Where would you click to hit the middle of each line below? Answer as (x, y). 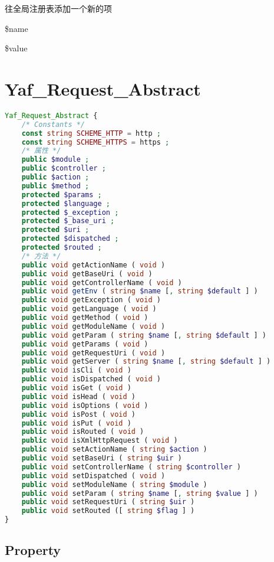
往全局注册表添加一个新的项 (58, 8)
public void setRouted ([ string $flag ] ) (108, 511)
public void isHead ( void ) (78, 396)
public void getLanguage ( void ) (89, 309)
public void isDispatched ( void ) (91, 379)
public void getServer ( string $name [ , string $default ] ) (146, 362)
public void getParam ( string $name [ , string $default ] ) (144, 335)
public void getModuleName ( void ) (93, 326)
